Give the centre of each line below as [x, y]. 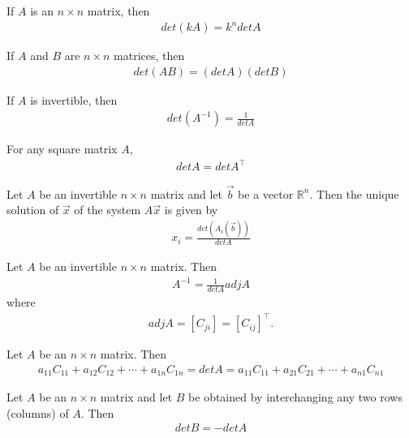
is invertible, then [74, 99]
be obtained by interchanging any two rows [295, 397]
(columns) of [38, 412]
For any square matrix [62, 149]
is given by [191, 210]
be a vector [266, 193]
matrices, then [149, 56]
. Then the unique [354, 193]
